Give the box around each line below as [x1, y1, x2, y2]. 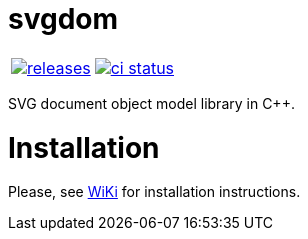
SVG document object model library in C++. [8, 94, 295, 112]
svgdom [8, 2, 119, 36]
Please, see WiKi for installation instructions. [8, 183, 301, 201]
